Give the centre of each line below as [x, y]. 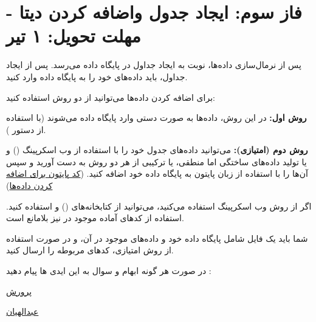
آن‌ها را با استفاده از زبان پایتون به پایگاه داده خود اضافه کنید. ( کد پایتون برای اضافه [157, 173]
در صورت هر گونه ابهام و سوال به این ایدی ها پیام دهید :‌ [109, 271]
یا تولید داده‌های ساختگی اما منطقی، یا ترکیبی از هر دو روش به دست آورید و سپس [156, 161]
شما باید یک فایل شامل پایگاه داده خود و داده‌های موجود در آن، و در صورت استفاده [157, 238]
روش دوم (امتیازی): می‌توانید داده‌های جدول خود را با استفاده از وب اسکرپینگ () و [157, 150]
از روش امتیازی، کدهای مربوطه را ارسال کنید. [90, 250]
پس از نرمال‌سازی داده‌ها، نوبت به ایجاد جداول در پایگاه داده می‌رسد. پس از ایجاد [154, 65]
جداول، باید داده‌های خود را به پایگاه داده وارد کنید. [97, 76]
